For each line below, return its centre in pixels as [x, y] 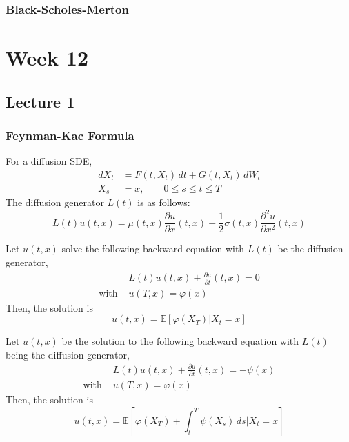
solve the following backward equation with [153, 249]
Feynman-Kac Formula [70, 135]
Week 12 [47, 58]
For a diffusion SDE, [49, 161]
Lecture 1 [40, 101]
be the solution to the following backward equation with [180, 341]
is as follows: [164, 202]
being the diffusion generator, [68, 354]
